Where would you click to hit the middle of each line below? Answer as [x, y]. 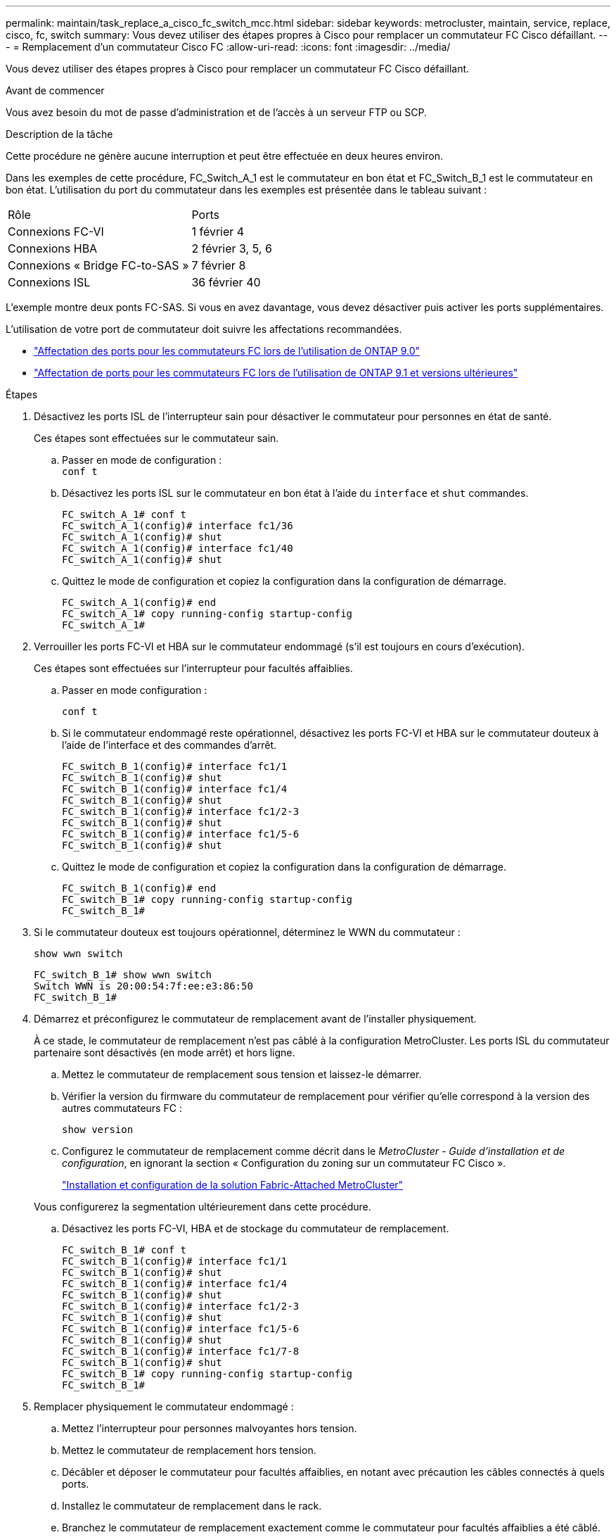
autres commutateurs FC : [122, 1108]
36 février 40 [226, 282]
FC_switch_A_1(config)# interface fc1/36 [178, 526]
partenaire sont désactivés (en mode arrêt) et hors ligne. [165, 1052]
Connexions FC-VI [56, 232]
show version [98, 1130]
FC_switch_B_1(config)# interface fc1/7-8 [181, 1351]
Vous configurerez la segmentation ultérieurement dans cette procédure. [203, 1207]
